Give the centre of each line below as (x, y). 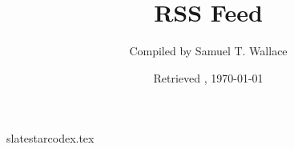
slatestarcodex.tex (50, 138)
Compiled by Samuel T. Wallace (208, 51)
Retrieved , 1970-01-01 (208, 77)
